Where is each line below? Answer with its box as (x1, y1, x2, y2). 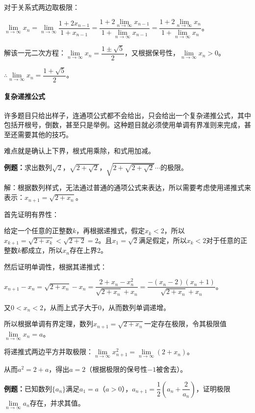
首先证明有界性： (4, 209, 59, 219)
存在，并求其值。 (29, 397, 85, 408)
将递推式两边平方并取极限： (4, 346, 93, 357)
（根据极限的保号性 (85, 364, 148, 374)
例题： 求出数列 (4, 162, 52, 172)
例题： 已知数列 (4, 383, 52, 393)
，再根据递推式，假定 (76, 225, 145, 236)
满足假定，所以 (138, 235, 187, 245)
